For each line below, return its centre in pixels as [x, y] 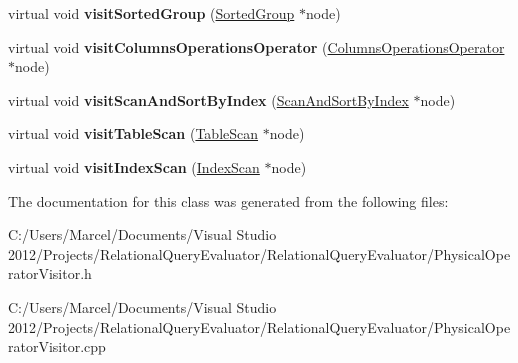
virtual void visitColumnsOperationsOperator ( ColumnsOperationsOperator [256, 46]
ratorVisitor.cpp [57, 346]
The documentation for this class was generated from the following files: [228, 200]
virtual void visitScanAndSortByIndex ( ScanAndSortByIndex [208, 99]
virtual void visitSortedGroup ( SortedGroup [151, 13]
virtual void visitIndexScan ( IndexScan [134, 166]
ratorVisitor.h [50, 273]
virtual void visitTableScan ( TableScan [133, 133]
